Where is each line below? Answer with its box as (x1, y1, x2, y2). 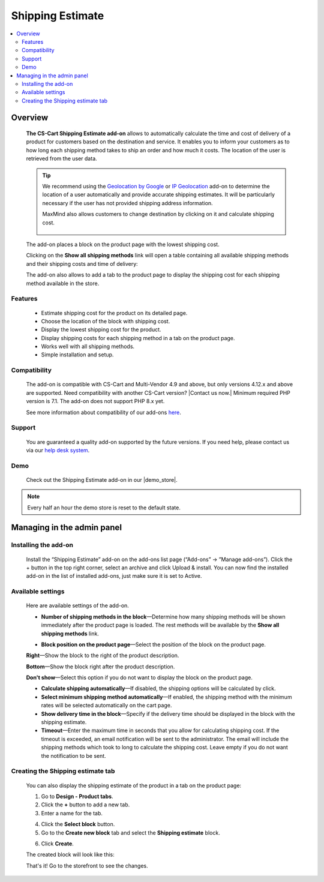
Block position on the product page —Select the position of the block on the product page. (41, 641, 266, 648)
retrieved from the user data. (26, 155, 97, 162)
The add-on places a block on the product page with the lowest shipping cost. (26, 241, 220, 248)
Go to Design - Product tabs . (41, 793, 113, 800)
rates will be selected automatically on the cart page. (41, 702, 172, 709)
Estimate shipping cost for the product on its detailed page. (41, 309, 188, 316)
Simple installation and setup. (41, 351, 114, 358)
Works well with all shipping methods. (41, 343, 135, 350)
